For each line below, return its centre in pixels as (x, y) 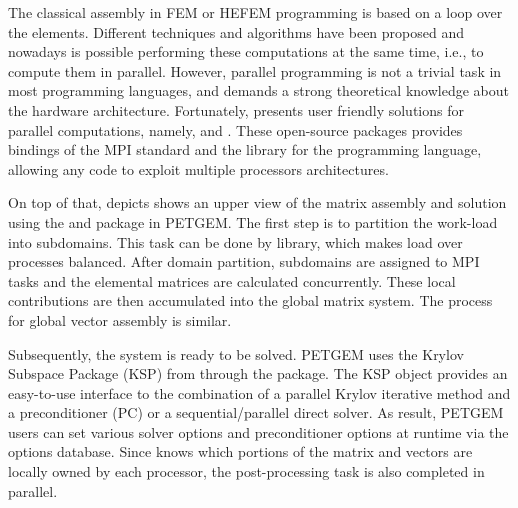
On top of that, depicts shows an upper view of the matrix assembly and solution (257, 202)
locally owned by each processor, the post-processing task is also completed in (246, 471)
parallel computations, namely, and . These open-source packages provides (235, 129)
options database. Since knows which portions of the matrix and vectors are (240, 451)
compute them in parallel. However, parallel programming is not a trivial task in (255, 70)
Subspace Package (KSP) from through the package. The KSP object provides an (258, 373)
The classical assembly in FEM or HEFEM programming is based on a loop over (255, 12)
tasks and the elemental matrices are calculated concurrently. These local (232, 280)
